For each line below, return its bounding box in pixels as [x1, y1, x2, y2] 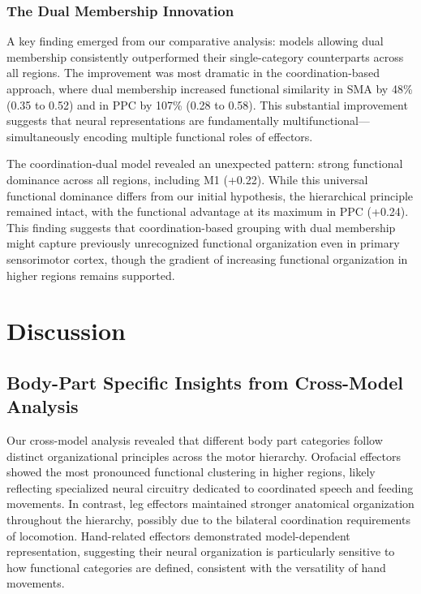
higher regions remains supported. [6, 266, 175, 283]
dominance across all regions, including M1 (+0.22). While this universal [6, 170, 368, 187]
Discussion [6, 314, 126, 347]
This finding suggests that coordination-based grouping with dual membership [6, 218, 396, 235]
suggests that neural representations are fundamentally [6, 112, 279, 129]
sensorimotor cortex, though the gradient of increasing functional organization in [6, 250, 408, 267]
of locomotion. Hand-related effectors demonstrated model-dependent [6, 527, 350, 544]
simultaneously [6, 127, 80, 144]
